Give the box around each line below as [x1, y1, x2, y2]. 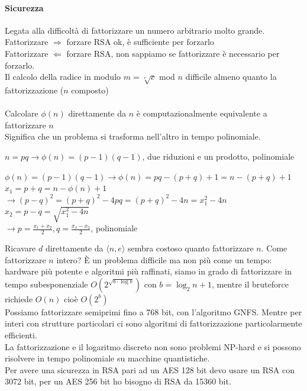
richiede [5, 292, 33, 305]
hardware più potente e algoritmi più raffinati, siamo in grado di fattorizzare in [5, 265, 292, 277]
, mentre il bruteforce [211, 277, 289, 290]
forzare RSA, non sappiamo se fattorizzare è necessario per [66, 47, 280, 59]
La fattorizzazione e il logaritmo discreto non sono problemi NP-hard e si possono [5, 340, 301, 353]
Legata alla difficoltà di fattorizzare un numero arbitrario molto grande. [5, 24, 265, 36]
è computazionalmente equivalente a [136, 107, 267, 119]
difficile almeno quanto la [185, 70, 277, 83]
